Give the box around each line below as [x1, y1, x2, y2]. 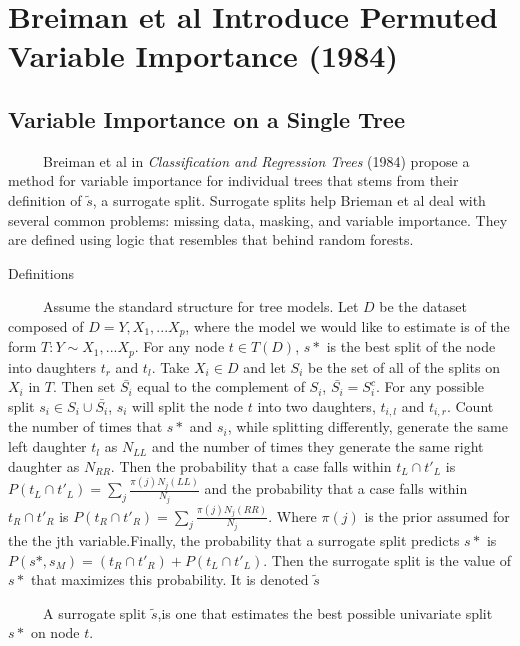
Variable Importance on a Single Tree [8, 103, 405, 134]
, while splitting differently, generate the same [227, 416, 508, 437]
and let [243, 356, 286, 377]
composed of [8, 315, 84, 336]
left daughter [8, 436, 87, 457]
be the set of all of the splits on [308, 356, 500, 377]
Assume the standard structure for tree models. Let [42, 296, 359, 317]
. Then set [52, 376, 116, 397]
